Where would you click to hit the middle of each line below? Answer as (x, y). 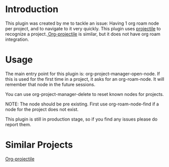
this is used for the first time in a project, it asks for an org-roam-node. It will (85, 79)
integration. (17, 39)
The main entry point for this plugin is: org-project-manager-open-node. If (83, 74)
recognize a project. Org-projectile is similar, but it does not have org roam (83, 34)
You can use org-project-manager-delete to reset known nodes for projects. (85, 94)
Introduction (32, 9)
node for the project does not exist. (42, 109)
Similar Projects (39, 145)
